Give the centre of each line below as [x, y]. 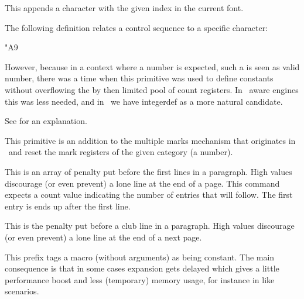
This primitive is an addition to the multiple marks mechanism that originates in [150, 140]
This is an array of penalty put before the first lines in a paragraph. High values [148, 171]
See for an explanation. [46, 121]
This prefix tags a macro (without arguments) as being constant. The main [140, 257]
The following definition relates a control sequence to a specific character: [136, 27]
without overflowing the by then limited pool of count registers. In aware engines [152, 89]
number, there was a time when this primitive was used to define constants [139, 78]
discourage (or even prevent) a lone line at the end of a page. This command [142, 183]
